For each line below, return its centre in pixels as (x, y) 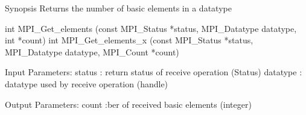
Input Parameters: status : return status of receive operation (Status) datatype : (154, 72)
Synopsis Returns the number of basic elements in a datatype (118, 8)
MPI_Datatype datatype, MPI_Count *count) (92, 51)
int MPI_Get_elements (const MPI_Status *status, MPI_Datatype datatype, (151, 28)
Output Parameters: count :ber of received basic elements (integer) (128, 104)
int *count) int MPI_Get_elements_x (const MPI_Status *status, (129, 40)
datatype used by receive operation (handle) (87, 83)
